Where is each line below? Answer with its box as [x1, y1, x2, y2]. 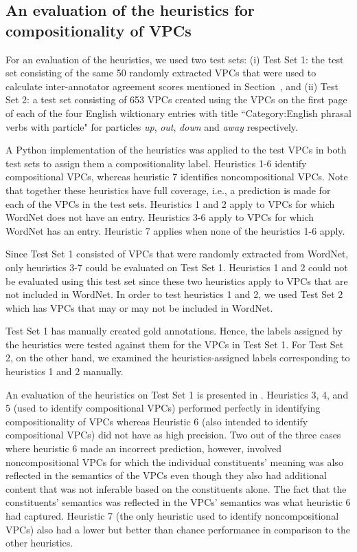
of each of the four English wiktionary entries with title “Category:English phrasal [5, 105, 352, 120]
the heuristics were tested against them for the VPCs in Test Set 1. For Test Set [5, 337, 344, 351]
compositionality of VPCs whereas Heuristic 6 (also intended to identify [5, 414, 308, 428]
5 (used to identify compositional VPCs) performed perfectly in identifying [5, 401, 321, 415]
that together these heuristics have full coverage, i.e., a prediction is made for [5, 182, 331, 197]
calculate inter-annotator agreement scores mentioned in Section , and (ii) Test [5, 78, 338, 93]
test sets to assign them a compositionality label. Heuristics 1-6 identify [5, 156, 307, 170]
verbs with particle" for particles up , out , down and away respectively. [5, 119, 298, 134]
